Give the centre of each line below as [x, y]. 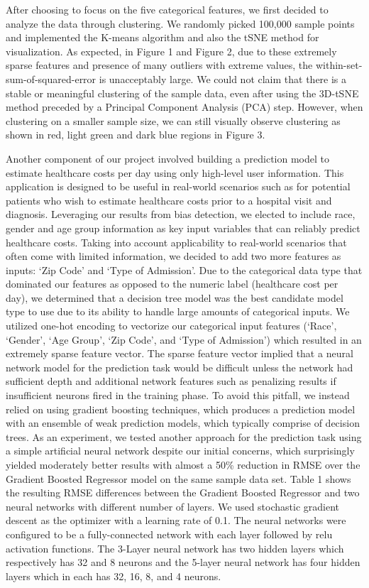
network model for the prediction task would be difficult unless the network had [180, 367]
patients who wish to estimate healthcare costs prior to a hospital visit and [169, 200]
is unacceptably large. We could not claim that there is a [223, 78]
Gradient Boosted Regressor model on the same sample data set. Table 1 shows [178, 478]
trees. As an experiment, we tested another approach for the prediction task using [184, 436]
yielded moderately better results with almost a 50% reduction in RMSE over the [183, 464]
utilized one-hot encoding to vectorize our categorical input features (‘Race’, [171, 326]
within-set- [339, 65]
